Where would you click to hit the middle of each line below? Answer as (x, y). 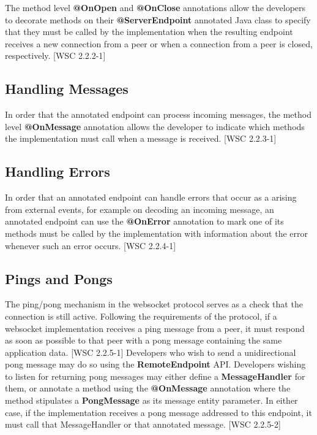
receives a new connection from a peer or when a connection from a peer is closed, (159, 43)
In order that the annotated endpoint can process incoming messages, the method (158, 114)
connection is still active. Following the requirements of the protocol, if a (141, 316)
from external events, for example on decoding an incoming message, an (140, 209)
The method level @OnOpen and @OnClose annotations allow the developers (155, 7)
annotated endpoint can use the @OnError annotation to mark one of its (144, 221)
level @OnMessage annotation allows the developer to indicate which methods (155, 126)
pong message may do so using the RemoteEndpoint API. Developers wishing (155, 364)
